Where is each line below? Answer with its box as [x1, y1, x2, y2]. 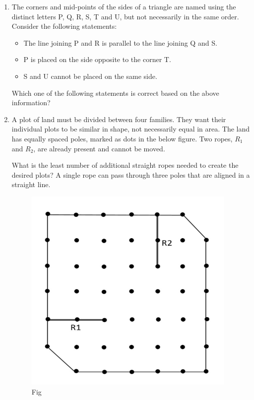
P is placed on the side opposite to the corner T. [23, 54, 171, 65]
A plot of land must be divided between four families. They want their [11, 114, 226, 124]
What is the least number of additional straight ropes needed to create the [11, 160, 239, 170]
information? [11, 97, 51, 108]
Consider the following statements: [11, 21, 117, 31]
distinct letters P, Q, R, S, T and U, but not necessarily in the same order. [11, 11, 239, 21]
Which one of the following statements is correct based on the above [11, 87, 219, 98]
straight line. [11, 179, 51, 190]
